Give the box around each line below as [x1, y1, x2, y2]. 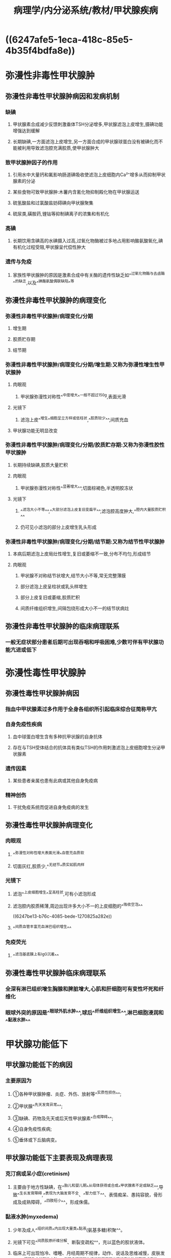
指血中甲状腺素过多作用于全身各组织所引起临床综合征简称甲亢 [5, 706, 157, 713]
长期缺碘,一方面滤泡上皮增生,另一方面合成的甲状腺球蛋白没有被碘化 [12, 139, 154, 145]
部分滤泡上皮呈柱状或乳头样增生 [20, 584, 88, 590]
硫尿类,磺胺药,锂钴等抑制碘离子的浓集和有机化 [12, 211, 110, 217]
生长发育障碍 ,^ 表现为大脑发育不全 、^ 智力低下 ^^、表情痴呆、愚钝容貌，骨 [19, 1190, 158, 1197]
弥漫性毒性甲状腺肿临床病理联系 [5, 969, 106, 977]
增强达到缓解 [12, 128, 40, 134]
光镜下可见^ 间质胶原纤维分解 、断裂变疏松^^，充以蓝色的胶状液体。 [12, 1238, 148, 1245]
